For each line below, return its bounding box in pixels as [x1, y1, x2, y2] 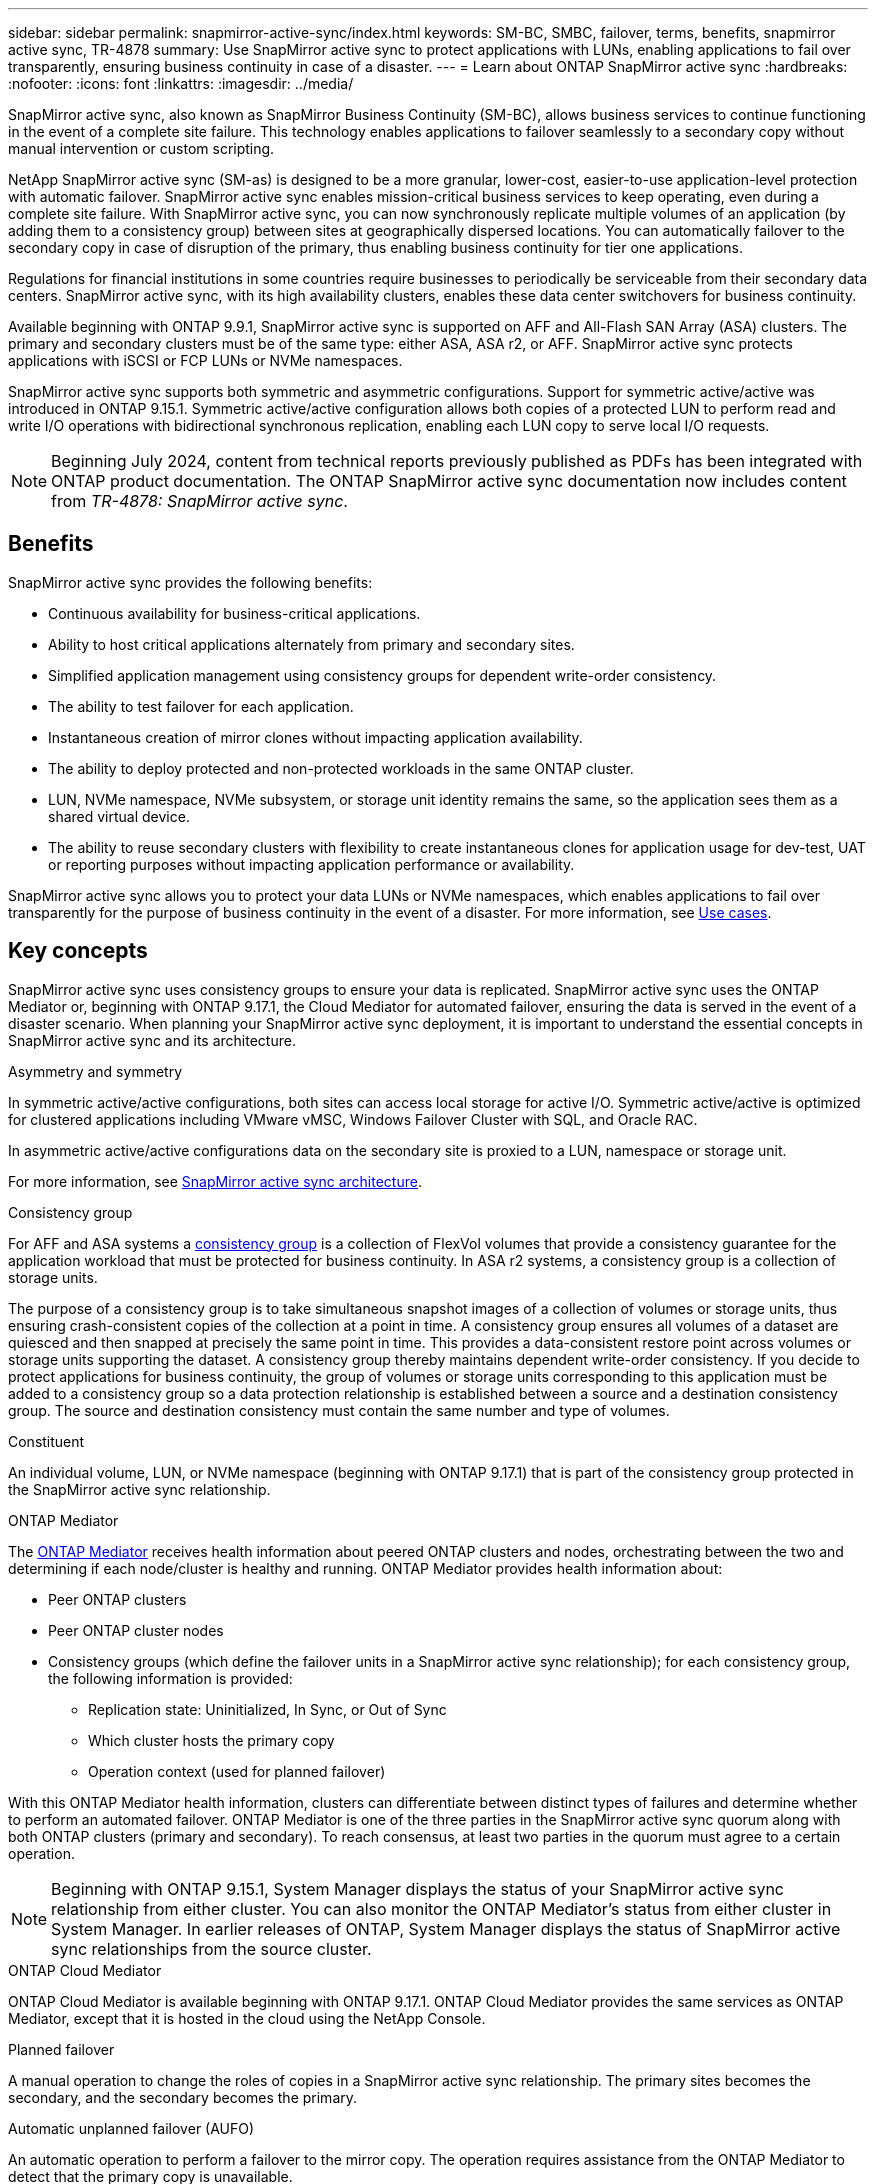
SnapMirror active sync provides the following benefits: [8, 573, 373, 591]
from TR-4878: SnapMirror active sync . [51, 491, 348, 511]
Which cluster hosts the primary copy [88, 1731, 335, 1749]
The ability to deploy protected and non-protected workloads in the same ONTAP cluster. [48, 759, 634, 777]
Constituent [8, 1432, 85, 1450]
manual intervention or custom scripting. [8, 140, 275, 157]
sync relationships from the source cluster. [51, 1938, 372, 1959]
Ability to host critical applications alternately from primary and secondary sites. [48, 635, 575, 653]
